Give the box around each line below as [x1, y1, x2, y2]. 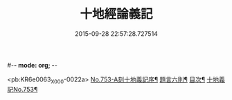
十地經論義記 [79, 6, 153, 22]
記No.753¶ [7, 85, 38, 93]
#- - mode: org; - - [7, 61, 57, 69]
